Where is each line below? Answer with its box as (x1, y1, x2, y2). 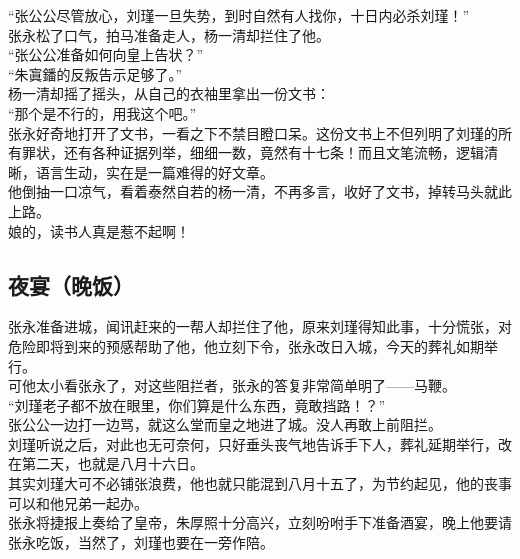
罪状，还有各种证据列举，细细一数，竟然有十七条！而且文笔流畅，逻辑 (21, 142, 484, 163)
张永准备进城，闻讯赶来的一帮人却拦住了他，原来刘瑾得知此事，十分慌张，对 (8, 316, 512, 337)
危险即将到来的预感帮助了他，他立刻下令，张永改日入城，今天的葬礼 (8, 335, 456, 356)
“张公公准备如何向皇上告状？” (8, 44, 204, 65)
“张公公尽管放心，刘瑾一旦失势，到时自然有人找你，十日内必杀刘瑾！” (8, 5, 470, 25)
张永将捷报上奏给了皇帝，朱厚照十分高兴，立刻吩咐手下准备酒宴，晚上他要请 (8, 512, 512, 533)
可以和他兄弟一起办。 (8, 492, 148, 513)
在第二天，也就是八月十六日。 (8, 453, 204, 474)
